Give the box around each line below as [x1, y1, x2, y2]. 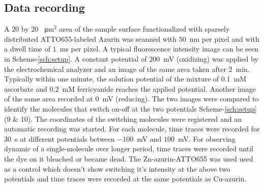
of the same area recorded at [4, 93, 93, 104]
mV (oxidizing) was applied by [163, 53, 258, 64]
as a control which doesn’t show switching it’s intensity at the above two [4, 163, 230, 174]
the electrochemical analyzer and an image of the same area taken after [4, 63, 226, 74]
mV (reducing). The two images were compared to [102, 93, 259, 104]
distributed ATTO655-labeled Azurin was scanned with [4, 33, 177, 44]
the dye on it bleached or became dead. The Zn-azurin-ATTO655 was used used [4, 153, 253, 164]
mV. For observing [178, 133, 236, 144]
